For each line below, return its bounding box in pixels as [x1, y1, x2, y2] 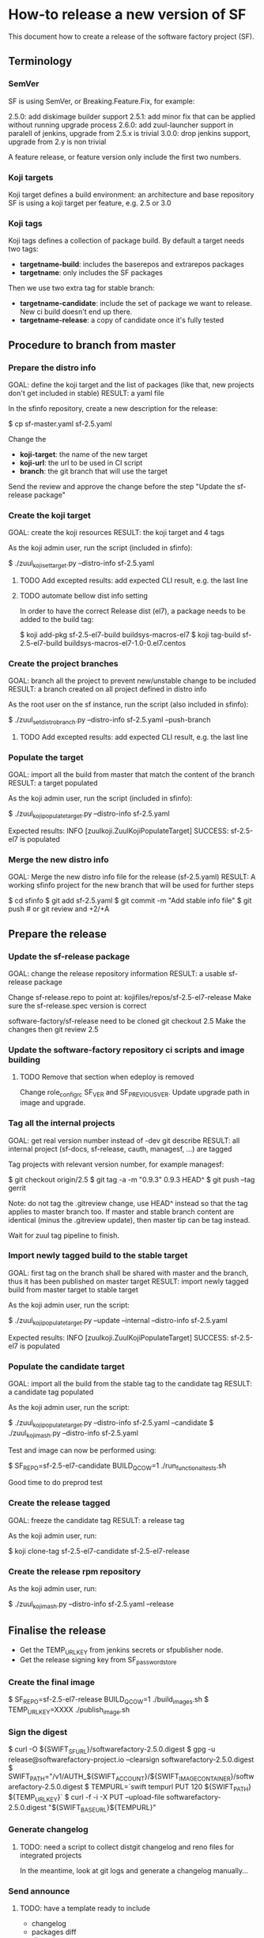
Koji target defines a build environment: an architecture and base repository [8, 190, 255, 199]
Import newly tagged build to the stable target [8, 1250, 188, 1261]
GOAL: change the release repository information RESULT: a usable [8, 969, 227, 978]
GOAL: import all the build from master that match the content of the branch [8, 770, 255, 779]
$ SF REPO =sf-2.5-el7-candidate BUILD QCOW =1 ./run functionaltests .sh [8, 1461, 227, 1472]
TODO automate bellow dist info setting [19, 591, 149, 600]
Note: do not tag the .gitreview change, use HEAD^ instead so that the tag [8, 1198, 248, 1208]
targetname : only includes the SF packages [19, 268, 164, 277]
